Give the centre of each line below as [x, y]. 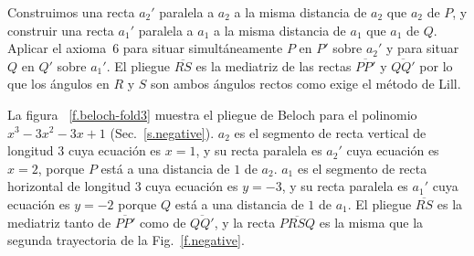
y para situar [423, 48]
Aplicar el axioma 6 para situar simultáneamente [145, 48]
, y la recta [245, 222]
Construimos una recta [71, 12]
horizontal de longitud [69, 186]
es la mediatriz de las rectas [274, 65]
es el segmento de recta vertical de [330, 132]
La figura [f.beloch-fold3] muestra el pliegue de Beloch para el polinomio [212, 114]
